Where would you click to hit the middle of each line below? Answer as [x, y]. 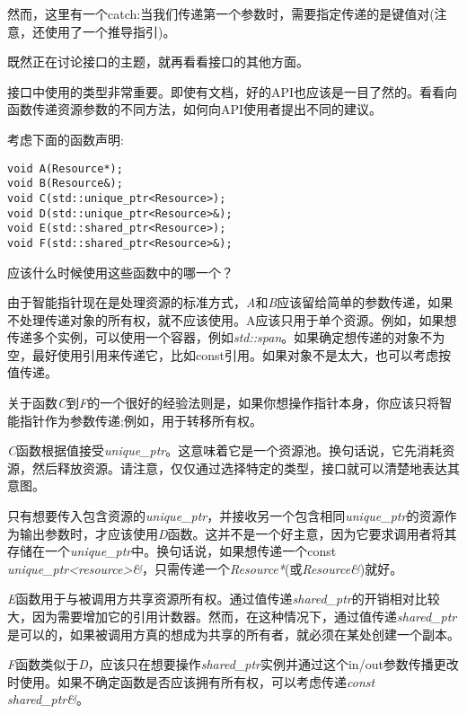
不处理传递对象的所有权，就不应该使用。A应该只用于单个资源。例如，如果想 [232, 319]
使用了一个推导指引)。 [110, 31]
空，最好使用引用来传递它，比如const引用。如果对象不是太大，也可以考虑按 [229, 354]
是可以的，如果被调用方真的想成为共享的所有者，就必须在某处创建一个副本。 [233, 634]
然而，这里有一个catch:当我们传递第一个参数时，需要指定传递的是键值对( [221, 13]
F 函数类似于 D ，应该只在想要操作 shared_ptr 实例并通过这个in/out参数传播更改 [233, 664]
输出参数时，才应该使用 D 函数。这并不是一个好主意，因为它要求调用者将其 [238, 533]
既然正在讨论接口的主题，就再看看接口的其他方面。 [158, 62]
